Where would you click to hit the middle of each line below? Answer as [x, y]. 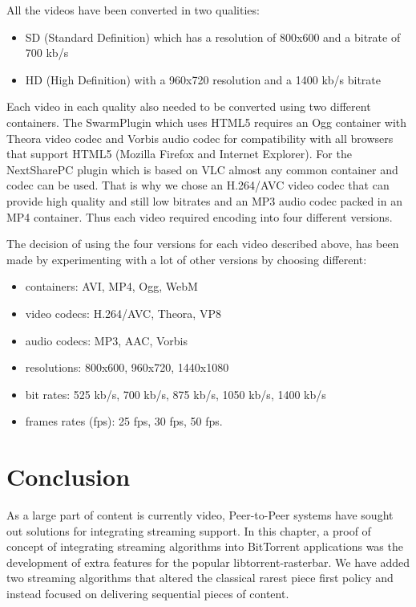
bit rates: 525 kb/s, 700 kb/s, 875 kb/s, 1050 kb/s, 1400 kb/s [176, 394]
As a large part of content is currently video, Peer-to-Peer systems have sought [200, 515]
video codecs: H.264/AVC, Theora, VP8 [123, 313]
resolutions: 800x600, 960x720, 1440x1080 [127, 367]
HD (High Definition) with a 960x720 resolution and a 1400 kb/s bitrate [203, 79]
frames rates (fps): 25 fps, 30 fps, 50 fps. [124, 421]
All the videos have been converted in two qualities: [133, 10]
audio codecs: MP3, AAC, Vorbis [107, 340]
